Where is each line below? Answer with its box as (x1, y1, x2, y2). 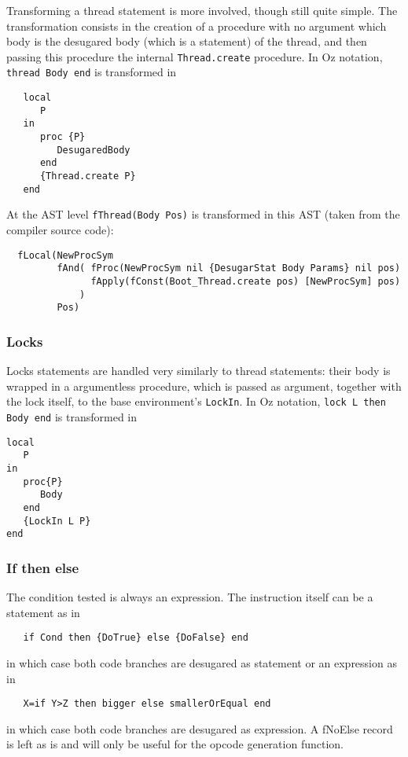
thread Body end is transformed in (6, 64, 177, 80)
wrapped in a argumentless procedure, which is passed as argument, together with (6, 377, 402, 394)
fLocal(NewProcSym (17, 249, 114, 261)
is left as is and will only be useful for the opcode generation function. (6, 736, 344, 752)
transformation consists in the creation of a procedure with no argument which (6, 17, 387, 34)
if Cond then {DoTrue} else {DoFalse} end (23, 632, 248, 644)
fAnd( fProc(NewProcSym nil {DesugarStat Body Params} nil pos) (57, 263, 401, 274)
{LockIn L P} (23, 515, 91, 527)
